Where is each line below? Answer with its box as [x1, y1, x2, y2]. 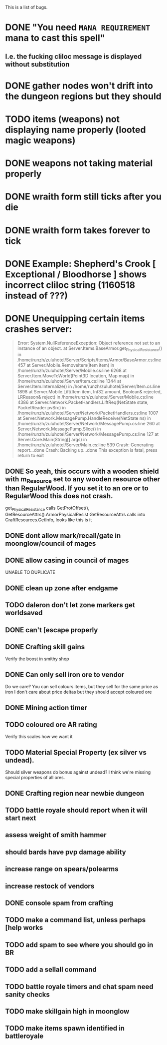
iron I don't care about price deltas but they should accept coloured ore [5, 689, 152, 695]
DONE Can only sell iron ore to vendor [5, 670, 125, 679]
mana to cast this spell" [5, 32, 105, 44]
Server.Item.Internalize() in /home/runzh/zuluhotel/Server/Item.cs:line [17, 383, 161, 389]
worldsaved [5, 609, 43, 617]
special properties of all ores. [5, 775, 65, 781]
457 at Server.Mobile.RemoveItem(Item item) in [17, 362, 115, 368]
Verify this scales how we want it [5, 734, 73, 740]
